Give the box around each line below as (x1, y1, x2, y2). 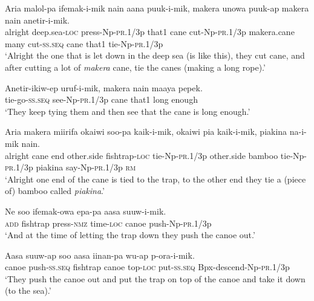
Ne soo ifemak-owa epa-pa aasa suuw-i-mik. (5, 204, 166, 217)
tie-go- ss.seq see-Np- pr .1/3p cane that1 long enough (5, 93, 198, 106)
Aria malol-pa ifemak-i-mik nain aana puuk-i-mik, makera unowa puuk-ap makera (5, 2, 309, 14)
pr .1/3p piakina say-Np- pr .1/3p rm (5, 161, 136, 173)
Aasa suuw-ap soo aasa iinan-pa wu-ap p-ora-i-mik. (5, 248, 195, 261)
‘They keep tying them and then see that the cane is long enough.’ (5, 105, 250, 117)
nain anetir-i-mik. (5, 13, 70, 26)
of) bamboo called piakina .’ (5, 184, 105, 197)
